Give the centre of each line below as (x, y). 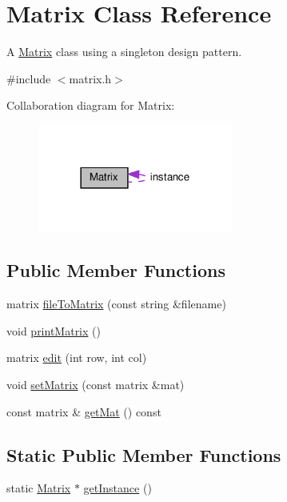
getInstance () (118, 488)
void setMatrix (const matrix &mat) (96, 384)
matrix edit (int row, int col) (77, 357)
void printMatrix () (54, 330)
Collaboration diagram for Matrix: (91, 105)
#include (29, 78)
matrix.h (90, 78)
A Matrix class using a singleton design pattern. (124, 52)
